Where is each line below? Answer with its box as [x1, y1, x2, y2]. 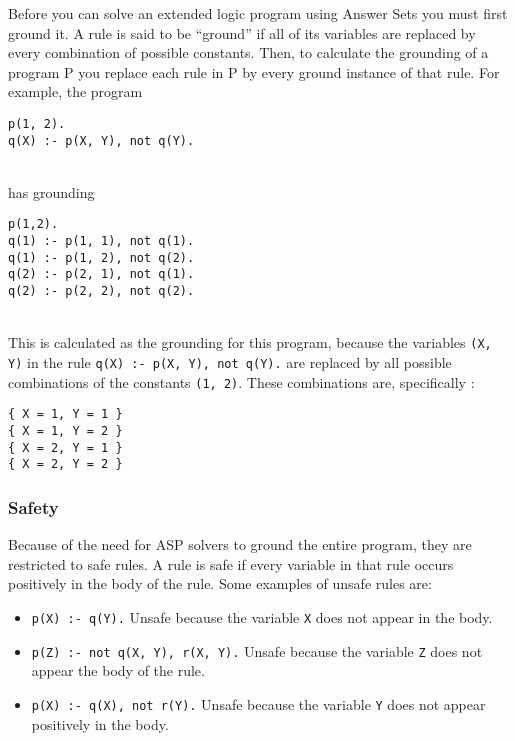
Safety [8, 494, 59, 519]
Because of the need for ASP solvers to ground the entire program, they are [8, 534, 472, 555]
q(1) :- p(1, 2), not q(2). [8, 250, 195, 265]
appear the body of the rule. [31, 660, 205, 681]
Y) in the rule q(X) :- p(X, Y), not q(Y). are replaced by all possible [8, 352, 452, 372]
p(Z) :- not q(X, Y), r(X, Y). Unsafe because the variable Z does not [31, 640, 483, 661]
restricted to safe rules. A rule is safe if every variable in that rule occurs [8, 553, 454, 574]
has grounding [8, 181, 95, 202]
